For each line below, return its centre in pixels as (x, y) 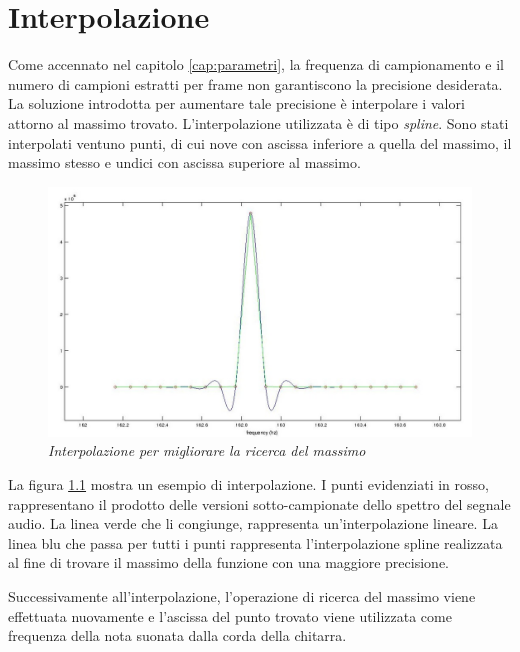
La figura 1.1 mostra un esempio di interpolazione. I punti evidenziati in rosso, (248, 483)
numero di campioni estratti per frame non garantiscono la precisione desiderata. (255, 83)
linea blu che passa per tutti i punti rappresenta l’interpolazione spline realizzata (255, 542)
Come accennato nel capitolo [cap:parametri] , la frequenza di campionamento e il (256, 64)
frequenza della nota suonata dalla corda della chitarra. (177, 635)
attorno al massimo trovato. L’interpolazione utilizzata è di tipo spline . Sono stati (258, 122)
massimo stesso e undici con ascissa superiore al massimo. (184, 162)
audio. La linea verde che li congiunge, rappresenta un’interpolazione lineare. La (253, 523)
